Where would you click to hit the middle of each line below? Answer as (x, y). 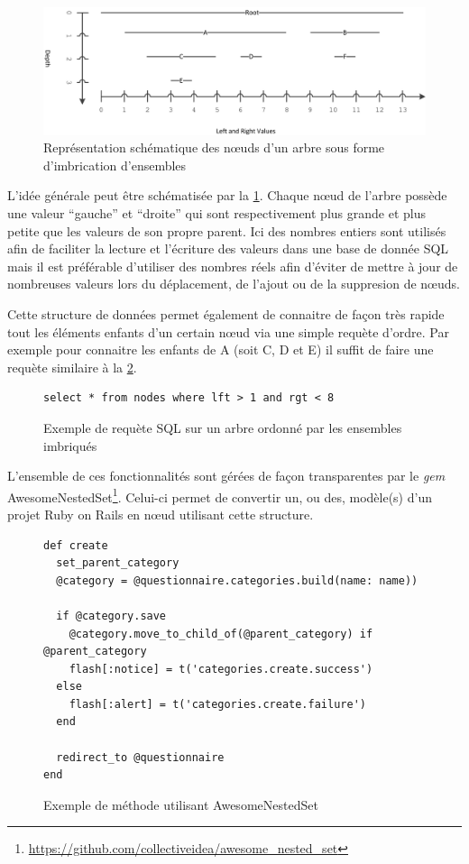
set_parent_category (118, 563)
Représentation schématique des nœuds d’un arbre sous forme (214, 147)
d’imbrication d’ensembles (115, 165)
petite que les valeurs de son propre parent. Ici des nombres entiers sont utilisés (227, 230)
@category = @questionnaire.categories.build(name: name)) (237, 580)
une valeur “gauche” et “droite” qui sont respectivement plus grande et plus (216, 212)
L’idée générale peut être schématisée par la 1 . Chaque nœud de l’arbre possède (227, 195)
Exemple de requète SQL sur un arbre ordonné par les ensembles (223, 427)
